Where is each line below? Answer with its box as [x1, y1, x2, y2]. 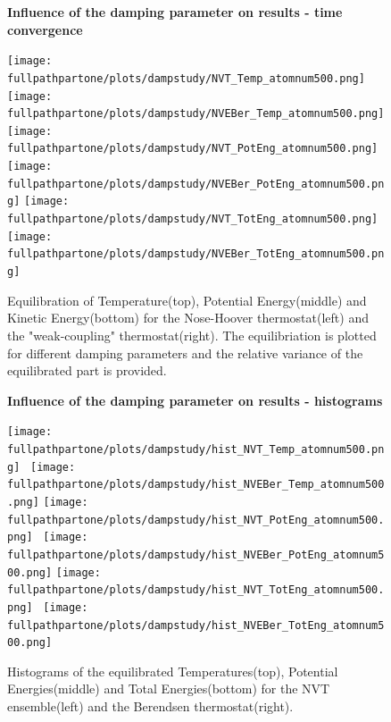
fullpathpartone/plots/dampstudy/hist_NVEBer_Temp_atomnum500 [7, 478, 385, 491]
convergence [7, 20, 83, 38]
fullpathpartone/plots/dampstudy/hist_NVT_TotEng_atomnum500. [7, 583, 385, 597]
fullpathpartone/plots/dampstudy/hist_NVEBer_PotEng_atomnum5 [7, 548, 385, 561]
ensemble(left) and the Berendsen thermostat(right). [7, 697, 294, 715]
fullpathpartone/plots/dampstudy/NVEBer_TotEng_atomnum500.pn [7, 248, 385, 261]
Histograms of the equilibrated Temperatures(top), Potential [7, 661, 338, 680]
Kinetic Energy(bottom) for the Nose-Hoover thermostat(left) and [7, 308, 369, 327]
